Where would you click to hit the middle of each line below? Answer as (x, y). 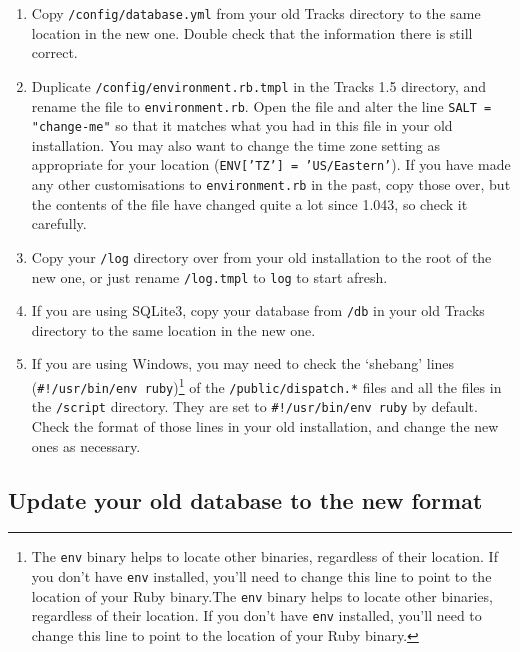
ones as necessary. (86, 445)
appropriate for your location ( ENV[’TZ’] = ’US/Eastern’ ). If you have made (271, 164)
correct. (54, 52)
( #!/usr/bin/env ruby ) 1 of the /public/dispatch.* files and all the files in (266, 385)
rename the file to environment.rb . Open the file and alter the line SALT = (261, 105)
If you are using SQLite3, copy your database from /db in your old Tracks (258, 310)
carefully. (59, 223)
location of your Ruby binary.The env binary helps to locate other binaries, (262, 595)
